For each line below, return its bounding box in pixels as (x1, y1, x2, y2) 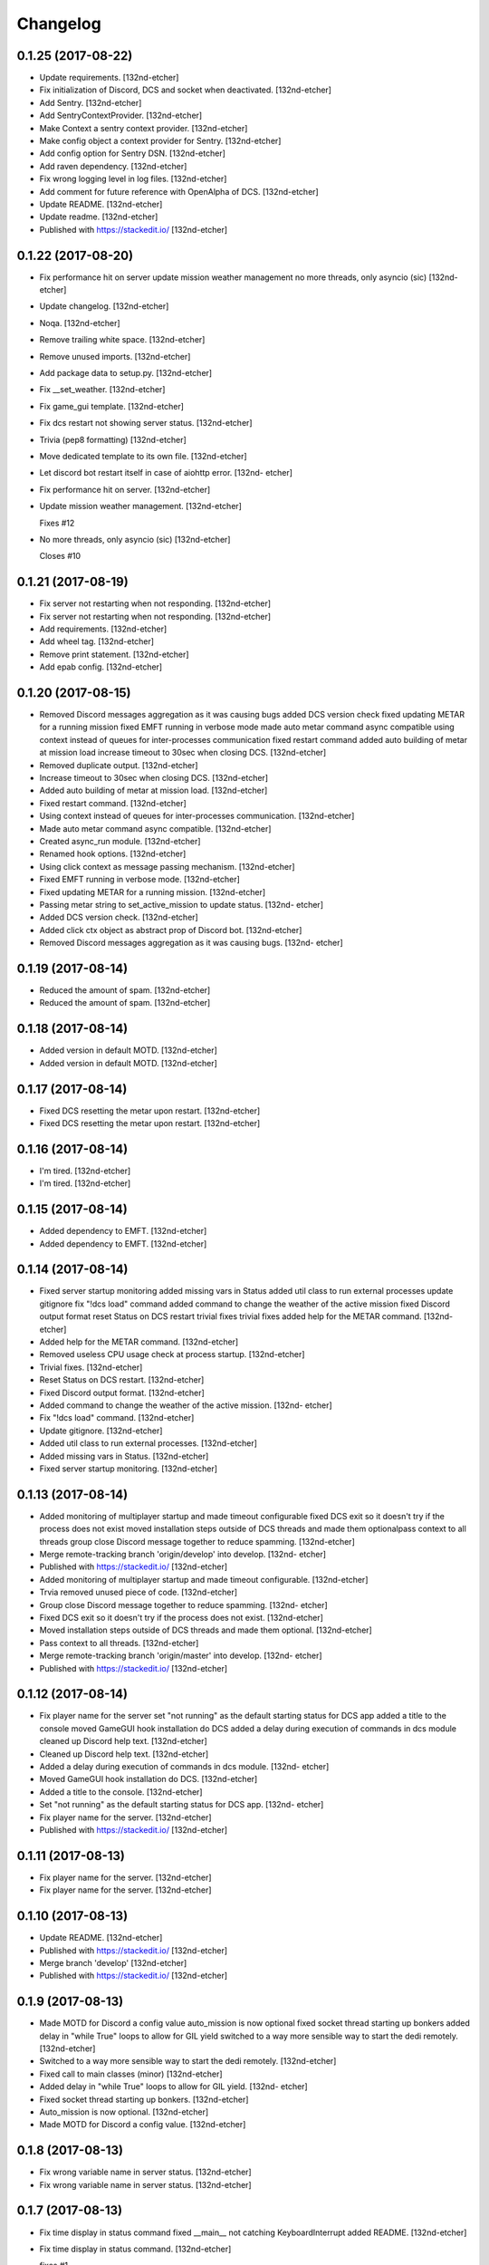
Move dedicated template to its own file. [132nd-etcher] (39, 450, 248, 461)
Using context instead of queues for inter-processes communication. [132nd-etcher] (39, 811, 355, 822)
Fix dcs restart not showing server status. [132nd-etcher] (39, 418, 253, 429)
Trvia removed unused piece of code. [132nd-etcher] (39, 1586, 238, 1598)
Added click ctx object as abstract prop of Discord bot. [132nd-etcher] (39, 924, 302, 935)
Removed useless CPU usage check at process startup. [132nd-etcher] (39, 1349, 305, 1360)
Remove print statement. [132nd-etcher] (39, 649, 189, 660)
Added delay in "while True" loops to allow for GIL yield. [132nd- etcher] (39, 2081, 308, 2092)
